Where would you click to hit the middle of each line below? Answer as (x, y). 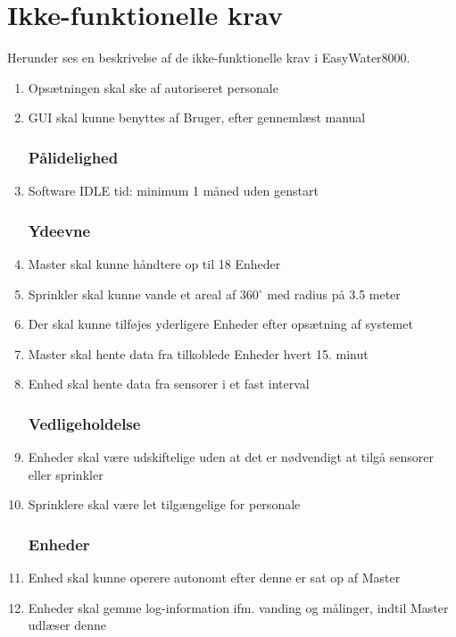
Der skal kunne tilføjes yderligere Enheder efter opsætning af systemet (220, 324)
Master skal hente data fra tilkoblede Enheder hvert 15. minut (198, 353)
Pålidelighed (73, 157)
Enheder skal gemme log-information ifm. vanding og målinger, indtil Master (238, 607)
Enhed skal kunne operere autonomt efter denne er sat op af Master (214, 578)
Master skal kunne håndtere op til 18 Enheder (154, 263)
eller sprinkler (66, 474)
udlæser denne (67, 625)
